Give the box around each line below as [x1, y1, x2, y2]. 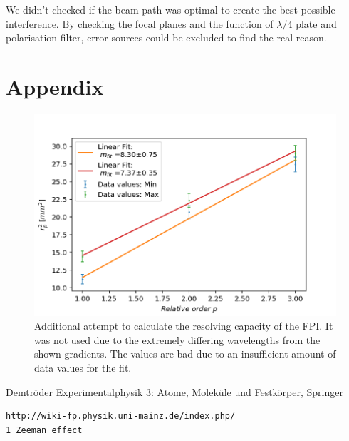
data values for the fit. [34, 360, 132, 375]
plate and [296, 16, 337, 31]
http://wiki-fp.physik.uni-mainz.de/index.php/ [6, 411, 236, 422]
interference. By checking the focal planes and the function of [6, 16, 274, 31]
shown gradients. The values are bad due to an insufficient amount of [34, 346, 336, 361]
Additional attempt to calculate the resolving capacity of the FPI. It [34, 318, 333, 333]
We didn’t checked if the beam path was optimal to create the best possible [6, 2, 335, 16]
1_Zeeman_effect [6, 425, 83, 435]
